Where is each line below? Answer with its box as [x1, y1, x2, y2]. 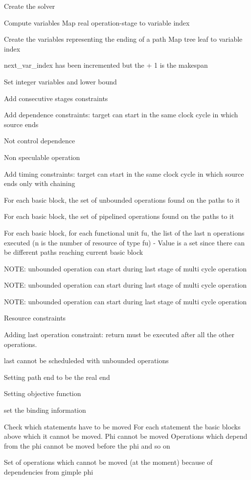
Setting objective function [4, 388, 81, 399]
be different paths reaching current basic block [4, 247, 143, 257]
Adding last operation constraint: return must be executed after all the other [4, 329, 235, 340]
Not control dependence [4, 135, 75, 146]
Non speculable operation [4, 152, 80, 162]
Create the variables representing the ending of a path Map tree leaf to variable [4, 34, 243, 44]
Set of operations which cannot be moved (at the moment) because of [4, 457, 213, 467]
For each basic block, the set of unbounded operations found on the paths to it [4, 194, 240, 205]
